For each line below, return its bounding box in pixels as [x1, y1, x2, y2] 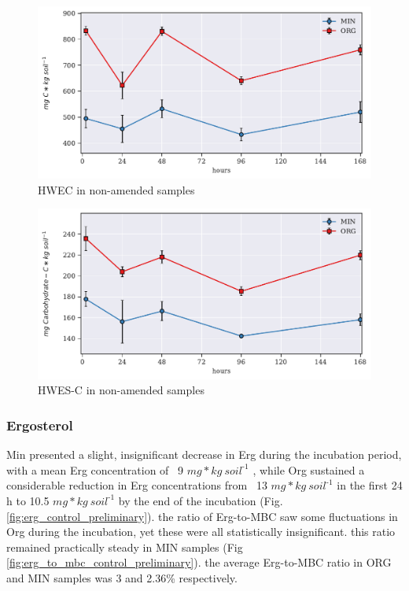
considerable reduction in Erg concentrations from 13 [6, 477, 267, 493]
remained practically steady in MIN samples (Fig [6, 538, 243, 555]
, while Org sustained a [252, 461, 365, 478]
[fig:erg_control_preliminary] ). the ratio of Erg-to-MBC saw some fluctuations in [6, 508, 398, 524]
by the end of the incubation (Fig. [118, 492, 283, 508]
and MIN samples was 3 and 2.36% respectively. [6, 569, 238, 585]
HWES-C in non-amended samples [38, 382, 204, 398]
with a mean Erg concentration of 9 [6, 461, 184, 478]
